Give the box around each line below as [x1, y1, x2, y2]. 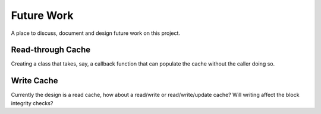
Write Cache [11, 76, 59, 86]
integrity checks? [11, 99, 53, 106]
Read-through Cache [11, 45, 91, 55]
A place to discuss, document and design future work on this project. [11, 30, 181, 37]
